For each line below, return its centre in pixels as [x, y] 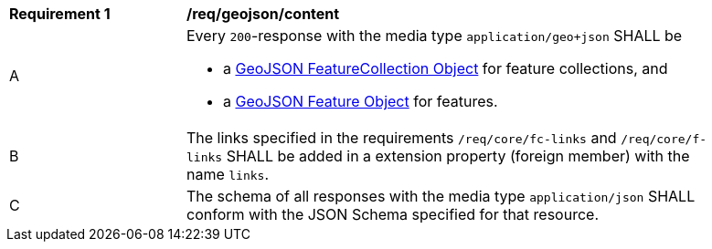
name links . [228, 174]
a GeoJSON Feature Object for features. [361, 101]
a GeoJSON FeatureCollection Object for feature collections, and [446, 68]
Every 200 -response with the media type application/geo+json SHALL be [435, 36]
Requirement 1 [60, 14]
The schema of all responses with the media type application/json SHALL [441, 196]
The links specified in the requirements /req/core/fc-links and [402, 138]
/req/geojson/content [263, 14]
